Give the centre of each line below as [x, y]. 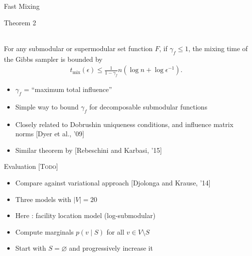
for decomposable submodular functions [148, 106]
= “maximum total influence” [68, 89]
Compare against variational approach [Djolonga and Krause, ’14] [113, 182]
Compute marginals [44, 231]
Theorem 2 [20, 22]
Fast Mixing [22, 6]
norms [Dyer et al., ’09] [50, 134]
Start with [31, 248]
